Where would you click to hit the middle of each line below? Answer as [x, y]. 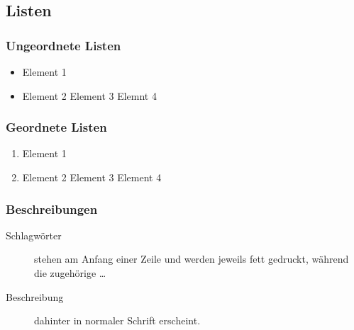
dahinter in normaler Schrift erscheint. [117, 320]
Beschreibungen [52, 209]
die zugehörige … [70, 273]
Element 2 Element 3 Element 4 [92, 177]
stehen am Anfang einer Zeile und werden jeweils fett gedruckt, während [192, 259]
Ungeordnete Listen [63, 45]
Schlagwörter [34, 235]
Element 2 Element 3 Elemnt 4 [89, 95]
